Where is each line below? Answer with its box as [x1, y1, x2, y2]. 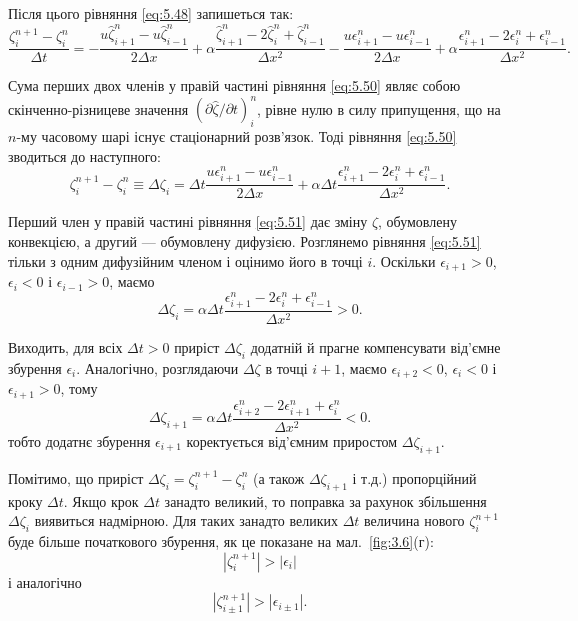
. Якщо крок [63, 490, 139, 511]
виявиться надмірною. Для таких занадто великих [34, 510, 338, 531]
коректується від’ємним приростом [186, 430, 398, 451]
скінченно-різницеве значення [8, 98, 189, 119]
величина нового [364, 510, 465, 531]
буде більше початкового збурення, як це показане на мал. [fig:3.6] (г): [8, 530, 434, 551]
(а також [252, 467, 305, 488]
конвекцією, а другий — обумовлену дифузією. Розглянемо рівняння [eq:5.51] [8, 231, 481, 252]
